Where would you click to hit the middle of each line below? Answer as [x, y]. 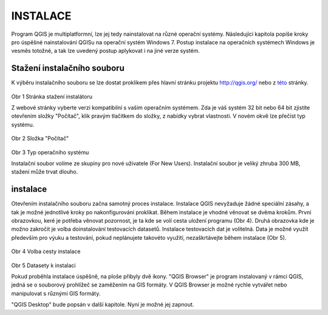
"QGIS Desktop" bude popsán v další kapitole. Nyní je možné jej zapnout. [103, 305]
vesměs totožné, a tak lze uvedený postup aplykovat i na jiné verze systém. [106, 51]
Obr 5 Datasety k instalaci [43, 265]
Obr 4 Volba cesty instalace [46, 251]
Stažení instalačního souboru [68, 68]
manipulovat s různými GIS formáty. [56, 293]
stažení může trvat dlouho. [45, 172]
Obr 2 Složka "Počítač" [40, 138]
